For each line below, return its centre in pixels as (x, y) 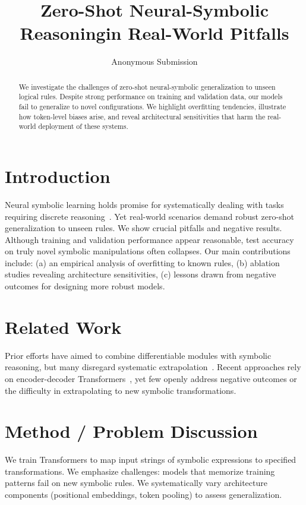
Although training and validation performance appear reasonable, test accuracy (149, 239)
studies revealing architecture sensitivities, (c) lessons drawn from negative (141, 274)
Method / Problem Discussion (131, 431)
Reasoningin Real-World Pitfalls (154, 33)
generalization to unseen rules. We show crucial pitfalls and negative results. (143, 228)
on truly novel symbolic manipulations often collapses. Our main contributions (148, 251)
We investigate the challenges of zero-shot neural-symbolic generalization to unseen (147, 86)
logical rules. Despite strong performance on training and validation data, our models (151, 97)
